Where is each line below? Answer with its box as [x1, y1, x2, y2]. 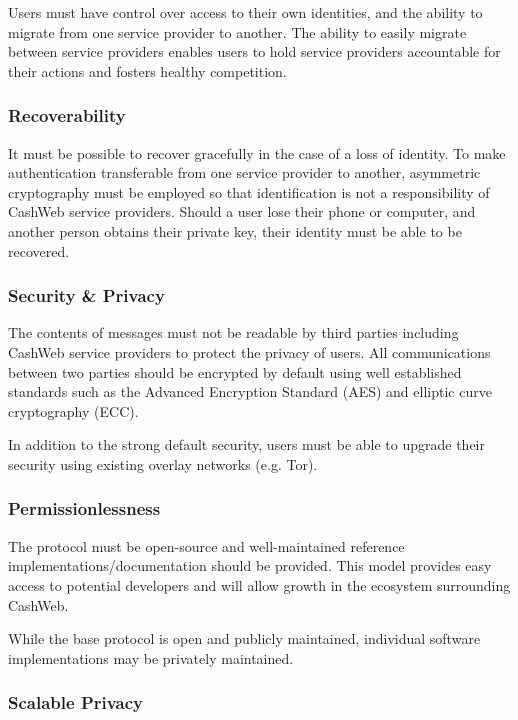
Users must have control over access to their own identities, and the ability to [8, 2, 483, 22]
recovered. [8, 240, 70, 261]
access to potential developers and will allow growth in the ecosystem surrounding [8, 574, 511, 595]
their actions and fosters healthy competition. [8, 60, 287, 81]
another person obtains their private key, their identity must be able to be [8, 220, 462, 241]
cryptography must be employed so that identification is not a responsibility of [8, 181, 490, 202]
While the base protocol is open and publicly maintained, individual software [8, 628, 481, 649]
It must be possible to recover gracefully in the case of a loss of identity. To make [8, 142, 506, 163]
